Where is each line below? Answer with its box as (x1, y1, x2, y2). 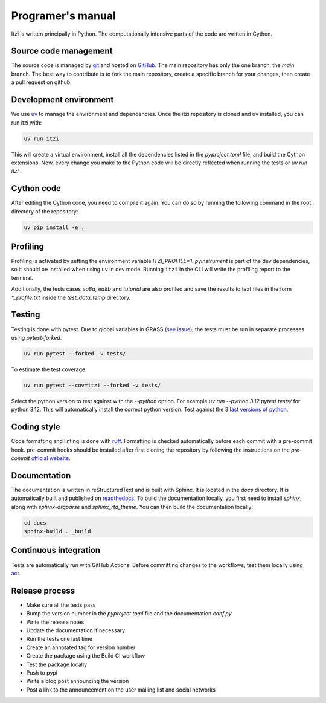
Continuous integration (11, 545, 101, 556)
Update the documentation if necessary (26, 626, 126, 634)
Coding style (11, 422, 60, 432)
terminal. (11, 274, 33, 281)
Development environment (11, 94, 114, 105)
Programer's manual (11, 9, 116, 22)
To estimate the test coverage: (11, 366, 87, 373)
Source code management (11, 46, 113, 56)
